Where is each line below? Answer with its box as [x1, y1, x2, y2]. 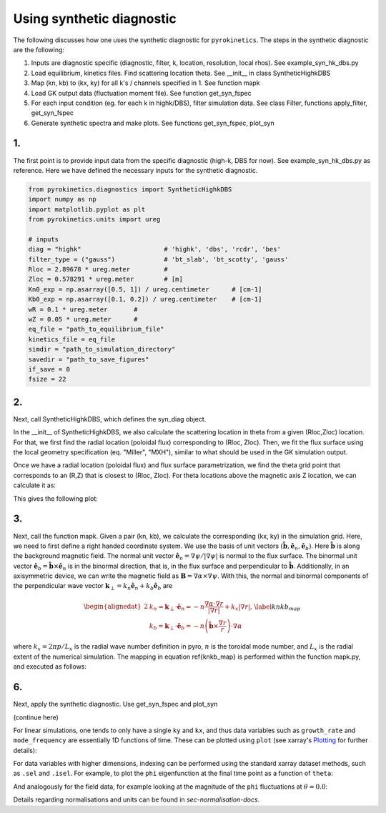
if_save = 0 [28, 365, 71, 373]
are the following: [13, 45, 64, 54]
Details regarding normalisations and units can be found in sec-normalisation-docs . [13, 795, 260, 804]
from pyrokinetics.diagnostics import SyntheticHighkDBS [28, 185, 232, 193]
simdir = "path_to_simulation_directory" [28, 345, 176, 354]
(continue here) [13, 713, 59, 722]
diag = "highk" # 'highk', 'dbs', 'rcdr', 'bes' [28, 245, 282, 254]
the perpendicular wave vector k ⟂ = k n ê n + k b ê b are [13, 582, 173, 592]
